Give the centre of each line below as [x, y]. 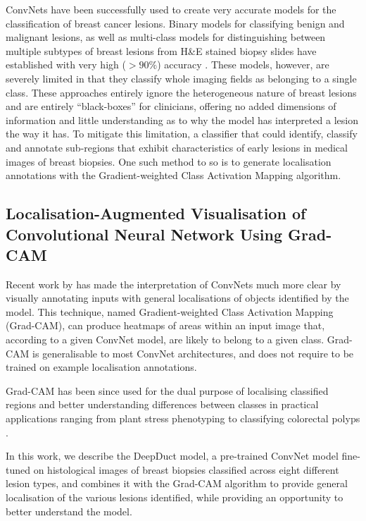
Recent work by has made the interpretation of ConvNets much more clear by [173, 284]
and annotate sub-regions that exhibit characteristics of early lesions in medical [177, 147]
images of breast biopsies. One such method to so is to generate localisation [169, 161]
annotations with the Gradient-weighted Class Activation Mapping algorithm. [173, 175]
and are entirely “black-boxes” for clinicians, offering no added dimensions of [171, 106]
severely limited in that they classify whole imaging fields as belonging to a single [181, 78]
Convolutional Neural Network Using [144, 234]
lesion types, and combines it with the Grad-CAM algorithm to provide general [177, 483]
